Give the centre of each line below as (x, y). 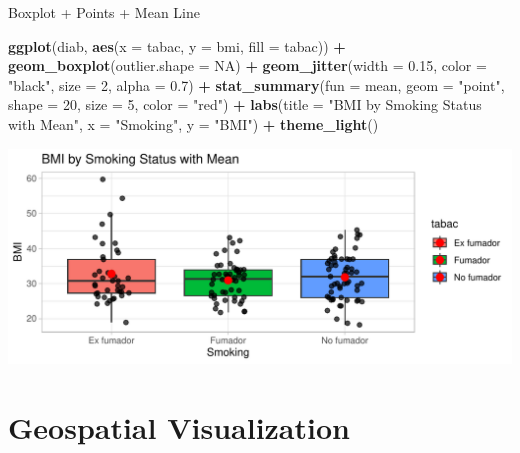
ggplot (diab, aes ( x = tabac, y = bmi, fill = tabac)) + (177, 45)
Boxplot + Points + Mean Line (104, 12)
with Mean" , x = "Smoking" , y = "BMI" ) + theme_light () (193, 123)
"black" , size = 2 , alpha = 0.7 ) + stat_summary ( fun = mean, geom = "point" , (256, 84)
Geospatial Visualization (179, 426)
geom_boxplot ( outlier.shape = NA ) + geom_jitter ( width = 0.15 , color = (247, 65)
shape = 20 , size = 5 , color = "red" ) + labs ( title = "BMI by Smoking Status (245, 104)
